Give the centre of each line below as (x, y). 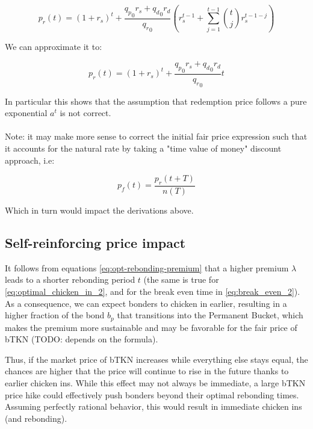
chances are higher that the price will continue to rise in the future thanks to (147, 371)
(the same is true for (181, 279)
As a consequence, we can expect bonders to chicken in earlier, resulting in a (146, 303)
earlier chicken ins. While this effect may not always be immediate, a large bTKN (155, 382)
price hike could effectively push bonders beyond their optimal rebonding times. (152, 394)
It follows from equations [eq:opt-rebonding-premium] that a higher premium (147, 267)
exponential (26, 113)
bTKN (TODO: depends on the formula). (82, 339)
